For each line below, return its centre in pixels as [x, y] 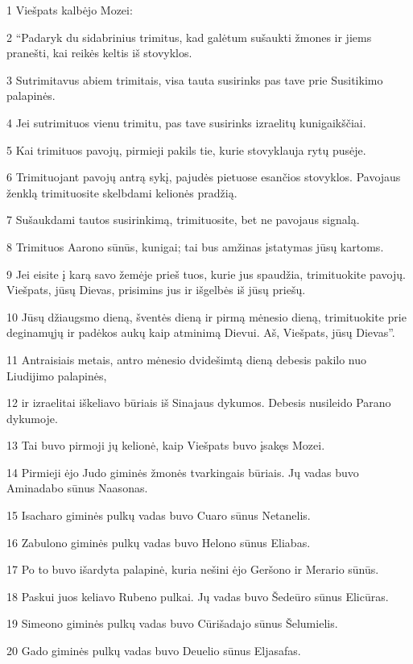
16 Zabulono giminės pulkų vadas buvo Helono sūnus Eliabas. [159, 542]
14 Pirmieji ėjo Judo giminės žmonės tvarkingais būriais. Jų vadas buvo [183, 472]
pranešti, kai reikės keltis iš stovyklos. [99, 53]
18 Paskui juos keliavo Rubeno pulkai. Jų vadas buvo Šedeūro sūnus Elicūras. [198, 596]
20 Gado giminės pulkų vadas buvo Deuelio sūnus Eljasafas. [154, 651]
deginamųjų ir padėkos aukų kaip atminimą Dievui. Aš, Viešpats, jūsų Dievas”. [201, 332]
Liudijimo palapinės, [57, 375]
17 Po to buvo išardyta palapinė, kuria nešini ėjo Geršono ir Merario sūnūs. [193, 569]
